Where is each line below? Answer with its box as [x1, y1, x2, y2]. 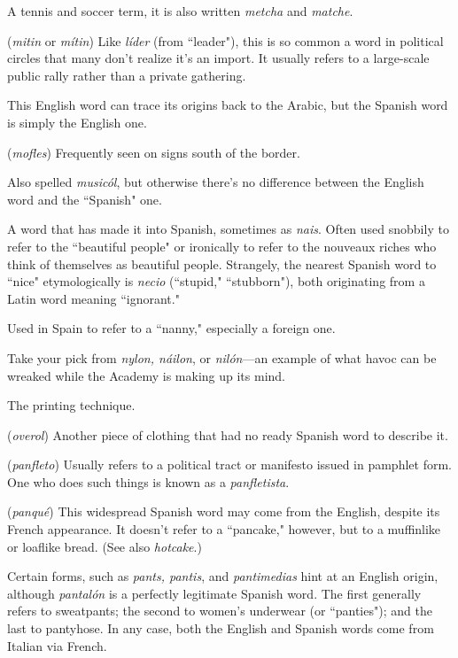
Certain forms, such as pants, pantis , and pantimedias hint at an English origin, [7, 567, 439, 585]
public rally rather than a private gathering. [7, 66, 246, 84]
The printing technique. [7, 396, 136, 414]
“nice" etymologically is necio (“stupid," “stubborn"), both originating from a [7, 272, 425, 290]
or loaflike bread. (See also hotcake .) [7, 537, 202, 555]
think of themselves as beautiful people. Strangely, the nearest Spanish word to [7, 254, 437, 273]
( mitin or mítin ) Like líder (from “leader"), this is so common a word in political [7, 31, 444, 50]
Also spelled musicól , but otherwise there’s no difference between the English [7, 173, 424, 191]
